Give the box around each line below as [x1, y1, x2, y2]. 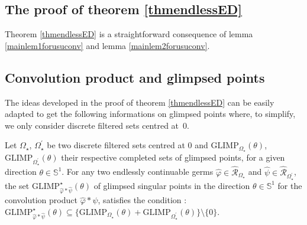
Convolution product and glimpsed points [5, 68, 265, 86]
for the [277, 179, 302, 191]
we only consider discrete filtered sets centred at [5, 119, 179, 131]
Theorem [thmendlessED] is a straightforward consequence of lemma [5, 28, 253, 40]
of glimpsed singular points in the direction [93, 179, 250, 191]
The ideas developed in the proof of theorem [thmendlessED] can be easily [5, 96, 274, 108]
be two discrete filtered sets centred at [47, 139, 185, 151]
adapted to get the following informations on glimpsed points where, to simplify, [5, 107, 296, 120]
